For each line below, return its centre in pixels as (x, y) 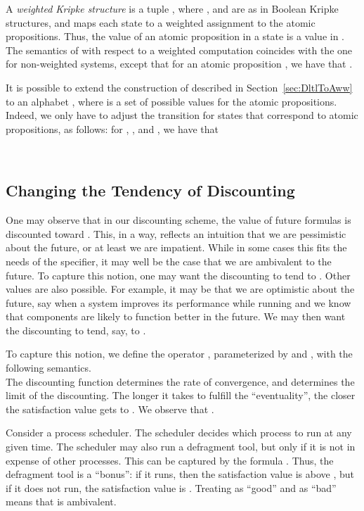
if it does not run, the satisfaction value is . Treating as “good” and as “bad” (171, 487)
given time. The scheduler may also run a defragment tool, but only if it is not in (181, 447)
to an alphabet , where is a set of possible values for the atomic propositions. (171, 101)
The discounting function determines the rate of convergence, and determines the (180, 381)
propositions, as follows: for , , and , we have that (112, 128)
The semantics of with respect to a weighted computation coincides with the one (179, 50)
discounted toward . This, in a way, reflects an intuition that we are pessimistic (176, 233)
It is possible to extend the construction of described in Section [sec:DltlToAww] (179, 87)
